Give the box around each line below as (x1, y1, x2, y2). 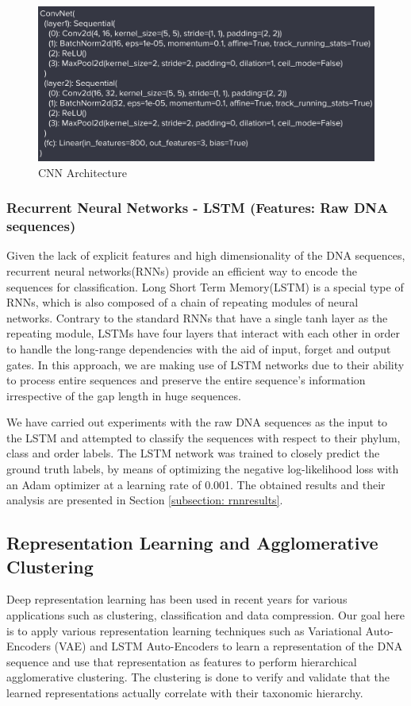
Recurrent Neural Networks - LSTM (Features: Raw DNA (6, 198, 389, 218)
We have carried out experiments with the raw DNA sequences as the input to (6, 414, 388, 430)
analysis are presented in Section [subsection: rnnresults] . (6, 492, 283, 508)
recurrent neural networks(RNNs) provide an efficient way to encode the (6, 262, 357, 279)
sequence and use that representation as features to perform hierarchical (6, 653, 357, 669)
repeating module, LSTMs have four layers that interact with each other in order (6, 325, 401, 341)
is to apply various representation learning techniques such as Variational (6, 622, 362, 638)
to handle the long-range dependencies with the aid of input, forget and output (6, 340, 391, 357)
